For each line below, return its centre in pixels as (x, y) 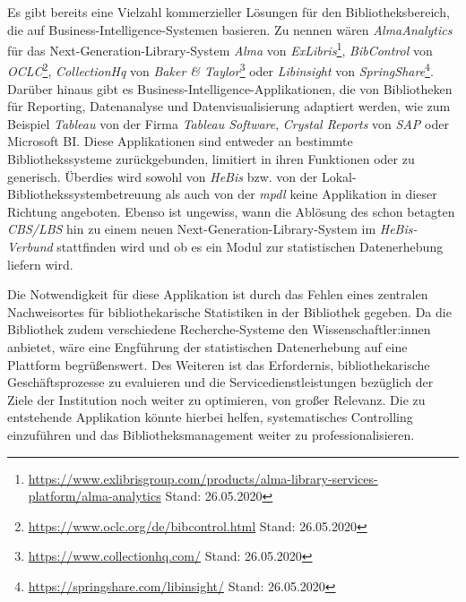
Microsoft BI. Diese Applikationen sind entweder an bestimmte (180, 141)
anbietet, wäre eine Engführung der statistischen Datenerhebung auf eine (207, 347)
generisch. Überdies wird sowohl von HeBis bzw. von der (163, 176)
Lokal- (339, 176)
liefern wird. (40, 264)
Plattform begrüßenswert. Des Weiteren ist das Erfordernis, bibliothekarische (219, 364)
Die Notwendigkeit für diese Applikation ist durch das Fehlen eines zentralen (218, 294)
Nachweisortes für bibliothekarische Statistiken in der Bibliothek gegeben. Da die (229, 311)
